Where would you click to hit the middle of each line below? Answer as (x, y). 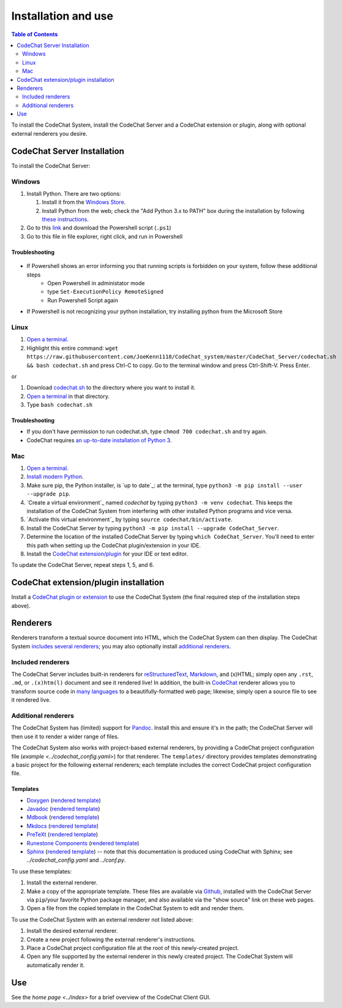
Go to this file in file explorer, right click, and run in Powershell (105, 236)
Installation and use (62, 16)
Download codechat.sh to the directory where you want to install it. (111, 388)
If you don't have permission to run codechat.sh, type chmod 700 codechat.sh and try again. (147, 432)
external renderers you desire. (50, 133)
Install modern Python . (55, 476)
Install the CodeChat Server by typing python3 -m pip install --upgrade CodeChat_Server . (153, 528)
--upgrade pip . (48, 494)
